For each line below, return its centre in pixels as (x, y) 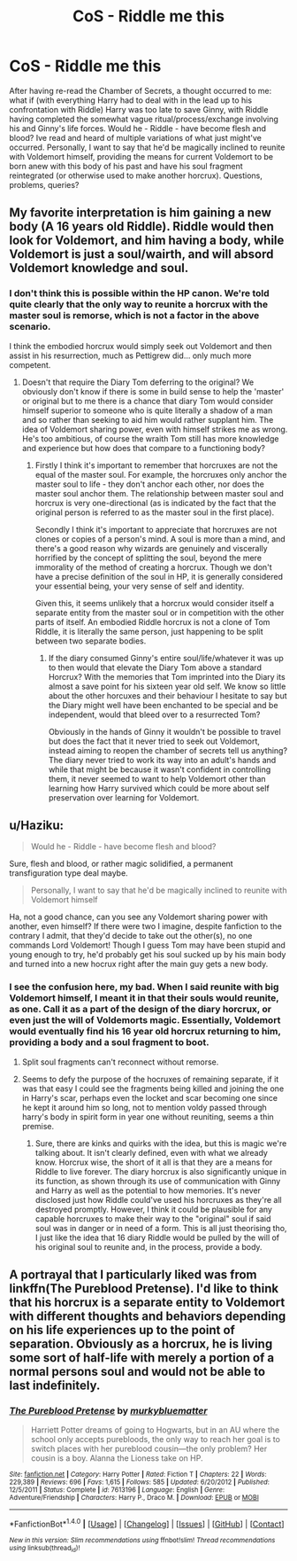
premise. (38, 1126)
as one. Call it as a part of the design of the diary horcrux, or (141, 1010)
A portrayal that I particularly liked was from (133, 1275)
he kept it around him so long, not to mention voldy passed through (144, 1107)
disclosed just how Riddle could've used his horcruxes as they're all (158, 1199)
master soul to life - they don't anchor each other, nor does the (150, 484)
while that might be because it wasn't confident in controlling (160, 769)
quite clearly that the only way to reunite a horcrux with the (138, 305)
